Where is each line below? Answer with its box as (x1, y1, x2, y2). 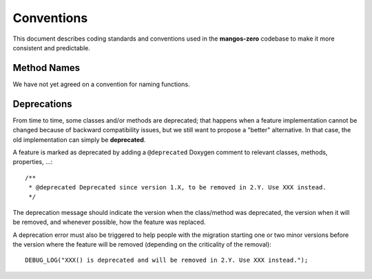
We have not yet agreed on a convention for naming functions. (12, 80, 190, 88)
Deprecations (12, 98, 72, 110)
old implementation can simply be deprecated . (12, 135, 146, 144)
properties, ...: (12, 158, 53, 166)
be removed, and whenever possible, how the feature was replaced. (12, 218, 206, 227)
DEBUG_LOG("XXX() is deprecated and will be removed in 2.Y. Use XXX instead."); (25, 256, 309, 265)
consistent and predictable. (12, 43, 91, 52)
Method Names (12, 62, 81, 74)
